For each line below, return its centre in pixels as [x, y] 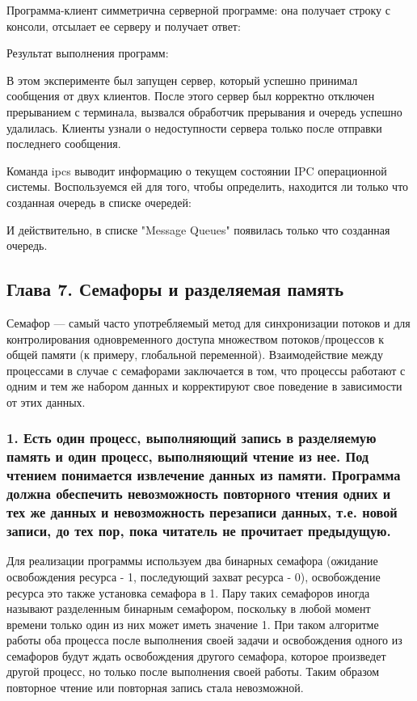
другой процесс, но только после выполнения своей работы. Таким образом [193, 671]
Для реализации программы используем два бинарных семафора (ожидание [192, 561]
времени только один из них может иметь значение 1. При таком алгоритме [193, 624]
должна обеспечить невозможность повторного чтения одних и [199, 494]
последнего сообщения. [64, 144]
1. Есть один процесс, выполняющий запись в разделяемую [192, 438]
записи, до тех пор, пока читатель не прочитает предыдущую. [199, 531]
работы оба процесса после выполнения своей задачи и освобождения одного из [204, 640]
